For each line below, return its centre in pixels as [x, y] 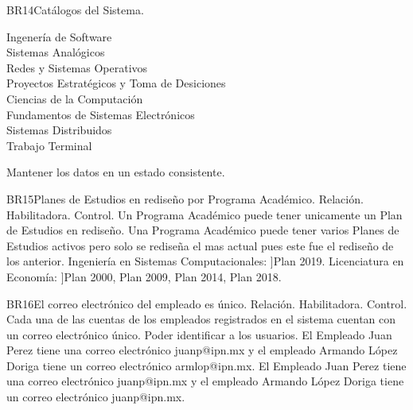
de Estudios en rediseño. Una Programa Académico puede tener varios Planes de [203, 230]
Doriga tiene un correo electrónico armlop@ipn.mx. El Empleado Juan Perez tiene [206, 365]
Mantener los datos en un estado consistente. [116, 172]
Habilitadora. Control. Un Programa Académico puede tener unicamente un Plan [205, 214]
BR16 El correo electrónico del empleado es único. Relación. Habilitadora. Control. [207, 303]
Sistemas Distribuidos [59, 130]
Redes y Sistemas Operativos [77, 67]
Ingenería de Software [59, 36]
